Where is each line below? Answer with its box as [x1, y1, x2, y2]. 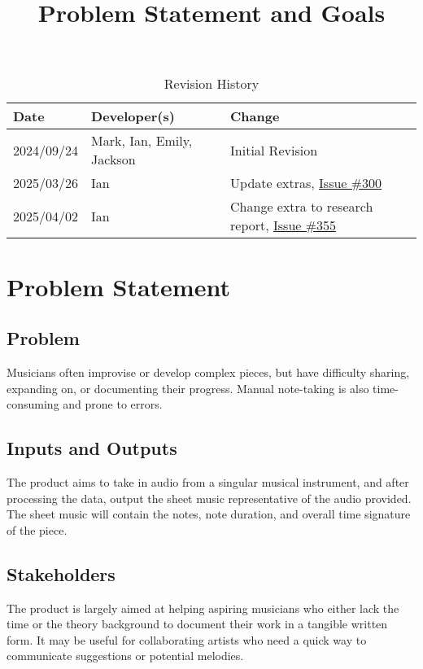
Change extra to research [230, 197, 373, 216]
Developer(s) [91, 107, 175, 126]
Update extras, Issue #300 [230, 173, 382, 193]
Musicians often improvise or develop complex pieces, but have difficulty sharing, [7, 363, 410, 380]
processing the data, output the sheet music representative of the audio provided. [7, 489, 412, 506]
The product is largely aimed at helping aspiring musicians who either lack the [7, 599, 399, 616]
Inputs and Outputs [7, 435, 177, 461]
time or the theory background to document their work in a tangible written [7, 615, 388, 632]
